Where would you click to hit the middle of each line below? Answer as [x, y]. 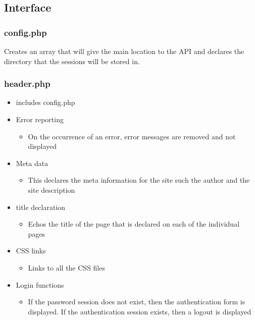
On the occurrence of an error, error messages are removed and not [132, 136]
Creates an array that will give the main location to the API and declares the [124, 51]
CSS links [31, 251]
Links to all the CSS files [66, 267]
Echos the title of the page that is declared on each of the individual [134, 224]
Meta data [32, 163]
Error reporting [40, 119]
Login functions [40, 284]
